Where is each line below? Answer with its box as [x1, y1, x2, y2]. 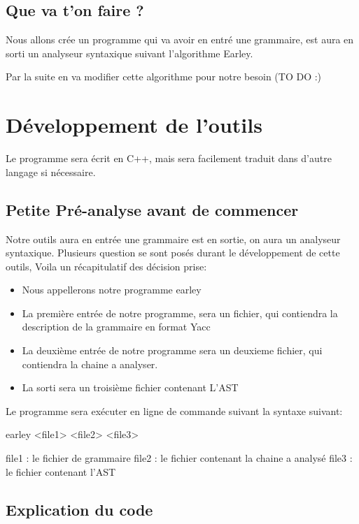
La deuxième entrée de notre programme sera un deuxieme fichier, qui [22, 343, 323, 358]
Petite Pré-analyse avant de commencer [6, 198, 299, 220]
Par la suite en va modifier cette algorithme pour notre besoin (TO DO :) [6, 69, 322, 84]
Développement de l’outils [6, 110, 262, 139]
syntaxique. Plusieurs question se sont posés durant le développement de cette [6, 245, 340, 260]
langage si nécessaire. [6, 164, 96, 179]
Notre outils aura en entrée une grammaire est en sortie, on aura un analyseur [6, 231, 341, 246]
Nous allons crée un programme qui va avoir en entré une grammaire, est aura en [6, 32, 354, 47]
